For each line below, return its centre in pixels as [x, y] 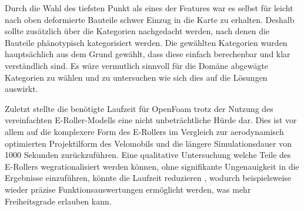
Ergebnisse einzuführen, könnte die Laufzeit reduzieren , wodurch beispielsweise [148, 178]
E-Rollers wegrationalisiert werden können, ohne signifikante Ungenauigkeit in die [152, 166]
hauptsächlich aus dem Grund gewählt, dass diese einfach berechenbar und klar [148, 54]
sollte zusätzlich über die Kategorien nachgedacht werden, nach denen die [137, 31]
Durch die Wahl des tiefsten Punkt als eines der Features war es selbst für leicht [149, 8]
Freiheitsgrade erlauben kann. [58, 201]
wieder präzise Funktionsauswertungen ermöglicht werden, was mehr [128, 189]
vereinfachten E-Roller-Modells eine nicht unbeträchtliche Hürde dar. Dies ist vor [151, 120]
